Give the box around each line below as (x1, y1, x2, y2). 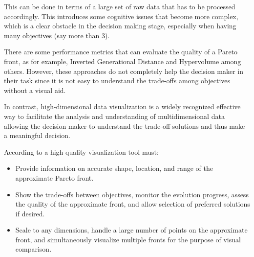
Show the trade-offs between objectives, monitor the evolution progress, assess (15, 189, 249, 199)
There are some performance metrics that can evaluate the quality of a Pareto (4, 47, 238, 57)
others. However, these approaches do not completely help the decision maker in (4, 66, 244, 76)
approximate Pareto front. (15, 172, 94, 183)
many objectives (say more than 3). (4, 30, 110, 40)
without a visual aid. (4, 85, 66, 95)
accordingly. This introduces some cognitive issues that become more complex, (4, 11, 238, 21)
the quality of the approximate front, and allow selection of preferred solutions (15, 199, 250, 209)
